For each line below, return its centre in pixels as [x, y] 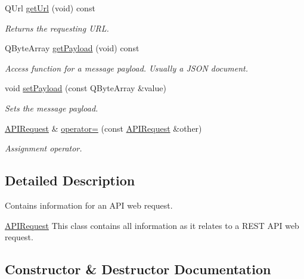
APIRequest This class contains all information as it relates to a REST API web [152, 225]
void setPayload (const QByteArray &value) [86, 88]
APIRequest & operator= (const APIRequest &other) [103, 128]
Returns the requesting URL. [57, 28]
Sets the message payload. [52, 108]
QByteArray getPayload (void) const [72, 48]
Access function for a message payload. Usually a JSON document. [127, 68]
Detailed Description [70, 180]
